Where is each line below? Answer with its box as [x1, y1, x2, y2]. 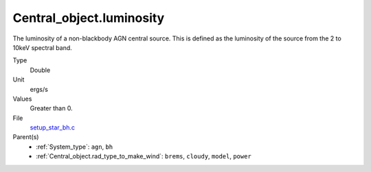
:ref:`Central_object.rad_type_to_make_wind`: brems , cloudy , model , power [36, 152, 252, 160]
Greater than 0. [30, 104, 73, 112]
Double [30, 66, 51, 74]
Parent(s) [12, 133, 39, 141]
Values [12, 95, 32, 103]
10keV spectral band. [12, 43, 72, 51]
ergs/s [30, 85, 48, 93]
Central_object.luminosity [12, 10, 165, 25]
